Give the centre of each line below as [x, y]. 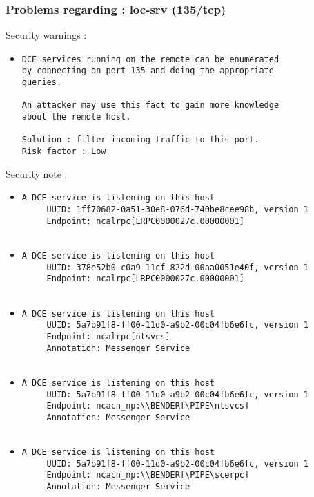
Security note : [37, 173]
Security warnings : [46, 35]
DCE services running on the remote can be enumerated [150, 59]
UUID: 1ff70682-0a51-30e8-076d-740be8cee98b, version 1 [178, 209]
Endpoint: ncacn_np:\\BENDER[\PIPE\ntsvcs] [148, 406]
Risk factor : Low [64, 152]
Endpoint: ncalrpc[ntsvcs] [108, 336]
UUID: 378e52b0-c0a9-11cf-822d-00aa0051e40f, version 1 [178, 267]
